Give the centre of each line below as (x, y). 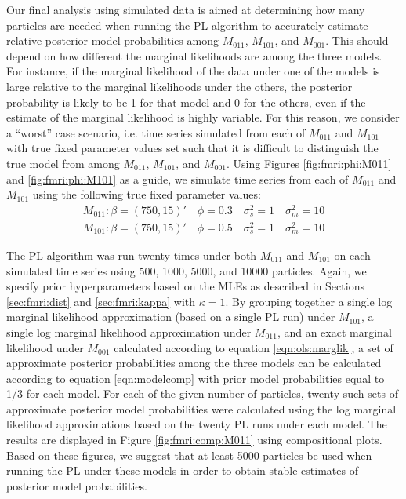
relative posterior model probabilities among (112, 40)
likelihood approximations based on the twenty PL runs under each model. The (197, 424)
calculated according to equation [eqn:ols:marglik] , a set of (254, 347)
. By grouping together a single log (309, 301)
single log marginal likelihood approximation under (129, 331)
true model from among (63, 163)
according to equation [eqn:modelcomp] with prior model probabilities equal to (196, 378)
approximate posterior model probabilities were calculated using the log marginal (201, 408)
